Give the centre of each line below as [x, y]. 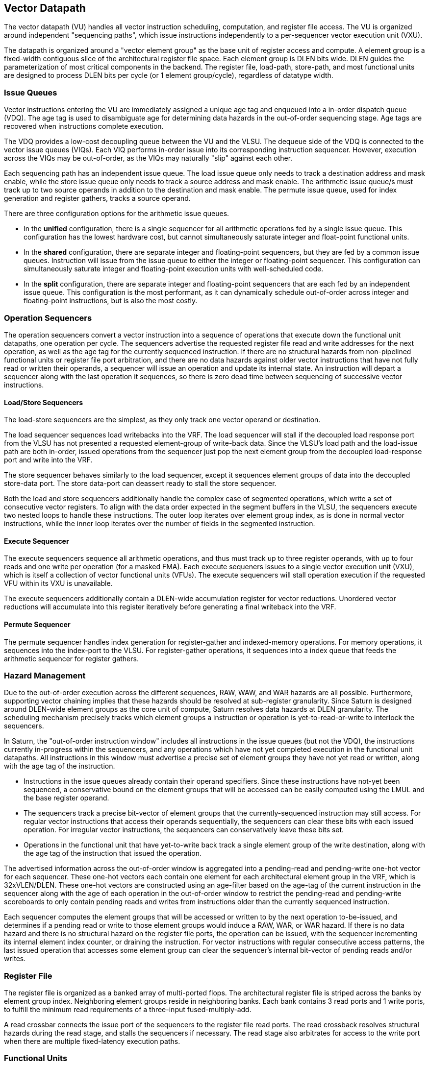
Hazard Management [45, 675]
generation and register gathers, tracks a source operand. [97, 198]
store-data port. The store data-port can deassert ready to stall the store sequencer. [140, 484]
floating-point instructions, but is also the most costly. [111, 301]
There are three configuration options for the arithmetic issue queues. [117, 214]
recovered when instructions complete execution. [84, 126]
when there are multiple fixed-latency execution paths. [92, 1041]
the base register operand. [66, 798]
